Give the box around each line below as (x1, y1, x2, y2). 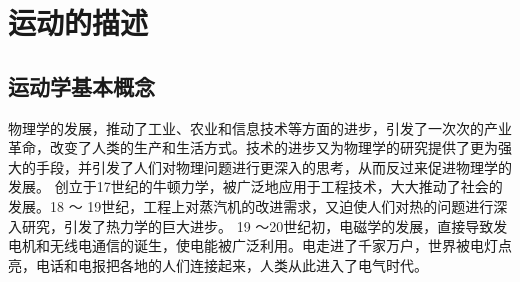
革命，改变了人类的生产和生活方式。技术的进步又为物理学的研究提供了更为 (8, 137, 498, 158)
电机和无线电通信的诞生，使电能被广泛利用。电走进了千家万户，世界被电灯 (8, 235, 498, 256)
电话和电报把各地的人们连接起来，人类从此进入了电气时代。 (35, 254, 428, 275)
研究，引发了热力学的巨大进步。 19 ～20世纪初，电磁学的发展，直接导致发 (21, 215, 508, 236)
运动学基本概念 (8, 70, 155, 101)
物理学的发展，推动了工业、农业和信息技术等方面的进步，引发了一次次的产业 (8, 117, 512, 138)
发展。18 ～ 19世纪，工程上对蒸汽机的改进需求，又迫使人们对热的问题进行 (8, 195, 494, 216)
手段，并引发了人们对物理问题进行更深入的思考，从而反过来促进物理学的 (35, 156, 512, 177)
